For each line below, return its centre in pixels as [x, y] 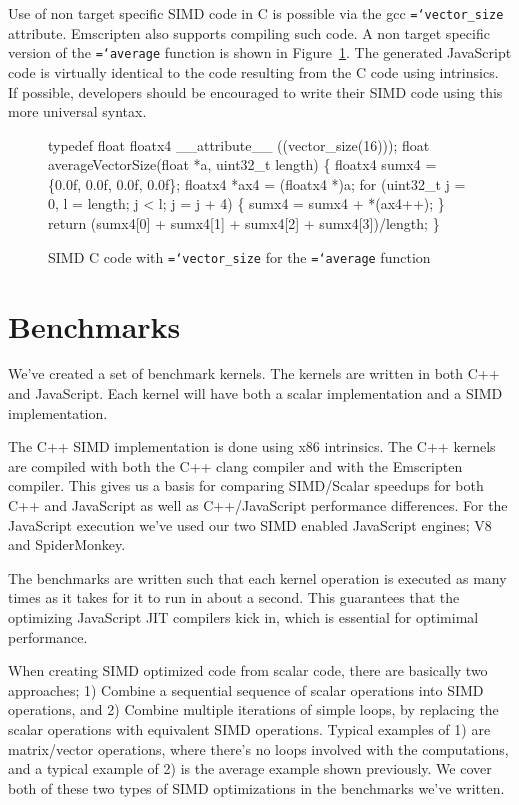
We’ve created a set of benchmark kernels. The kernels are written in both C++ [254, 373]
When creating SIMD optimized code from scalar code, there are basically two [248, 670]
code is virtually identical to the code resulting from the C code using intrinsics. [253, 71]
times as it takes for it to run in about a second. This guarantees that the [234, 597]
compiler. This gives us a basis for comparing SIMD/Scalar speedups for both [246, 485]
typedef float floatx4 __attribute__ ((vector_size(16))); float [239, 144]
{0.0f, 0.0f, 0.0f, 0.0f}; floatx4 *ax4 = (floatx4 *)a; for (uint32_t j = [257, 183]
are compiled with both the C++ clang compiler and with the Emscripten [235, 465]
